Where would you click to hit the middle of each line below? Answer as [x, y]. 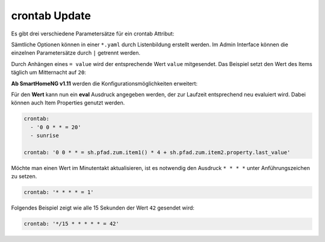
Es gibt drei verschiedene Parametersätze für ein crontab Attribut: [93, 34]
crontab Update [51, 16]
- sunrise [45, 136]
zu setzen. [24, 177]
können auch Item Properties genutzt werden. [68, 103]
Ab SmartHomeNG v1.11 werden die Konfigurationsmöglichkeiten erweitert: [104, 83]
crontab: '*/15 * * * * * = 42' [72, 224]
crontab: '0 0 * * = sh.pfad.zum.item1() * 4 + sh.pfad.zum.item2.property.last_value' [157, 152]
